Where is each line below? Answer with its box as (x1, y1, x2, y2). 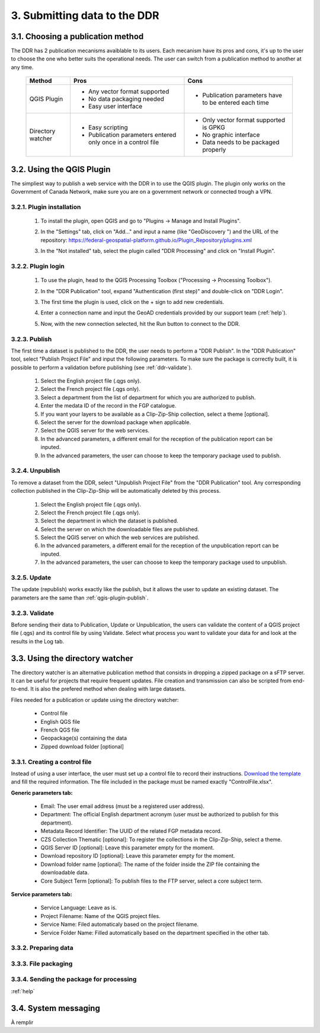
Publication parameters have (202, 91, 283, 100)
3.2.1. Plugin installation (11, 203, 81, 211)
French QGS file (40, 726, 79, 733)
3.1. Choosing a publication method (11, 31, 144, 41)
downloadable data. (40, 869, 89, 876)
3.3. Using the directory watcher (11, 653, 133, 663)
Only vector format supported (202, 116, 286, 124)
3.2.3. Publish (11, 335, 52, 343)
